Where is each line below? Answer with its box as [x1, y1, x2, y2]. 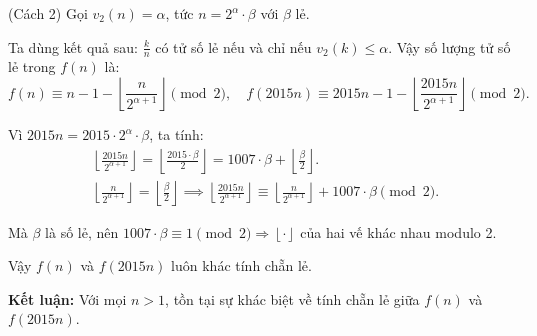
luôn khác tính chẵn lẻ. [171, 255, 312, 276]
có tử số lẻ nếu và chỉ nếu [155, 36, 312, 57]
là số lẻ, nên [45, 221, 119, 242]
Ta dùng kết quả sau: [8, 36, 138, 57]
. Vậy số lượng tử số [388, 36, 511, 57]
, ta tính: [149, 124, 204, 145]
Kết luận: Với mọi [8, 288, 127, 309]
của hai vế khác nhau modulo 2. [300, 221, 497, 242]
